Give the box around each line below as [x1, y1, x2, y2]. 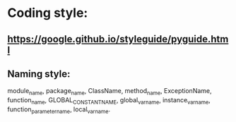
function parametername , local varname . [7, 104, 111, 115]
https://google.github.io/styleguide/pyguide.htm [7, 33, 229, 45]
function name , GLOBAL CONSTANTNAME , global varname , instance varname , [7, 96, 211, 106]
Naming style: [7, 68, 71, 80]
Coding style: [7, 5, 88, 21]
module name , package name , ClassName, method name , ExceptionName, [7, 87, 212, 97]
